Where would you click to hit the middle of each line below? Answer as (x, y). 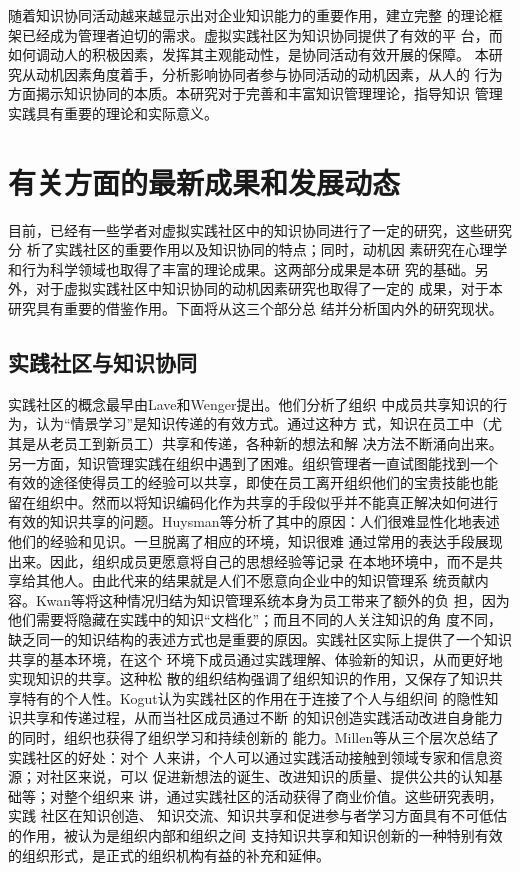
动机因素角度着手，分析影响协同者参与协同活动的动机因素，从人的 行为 (269, 73)
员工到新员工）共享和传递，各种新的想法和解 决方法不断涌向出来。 (283, 443)
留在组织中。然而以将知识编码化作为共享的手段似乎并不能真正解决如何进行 (253, 501)
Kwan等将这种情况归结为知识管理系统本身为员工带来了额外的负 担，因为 (272, 599)
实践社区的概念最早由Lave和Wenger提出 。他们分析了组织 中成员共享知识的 (251, 403)
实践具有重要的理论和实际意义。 (113, 112)
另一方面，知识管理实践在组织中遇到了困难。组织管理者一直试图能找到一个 (253, 462)
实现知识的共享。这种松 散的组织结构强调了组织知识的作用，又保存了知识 (248, 678)
